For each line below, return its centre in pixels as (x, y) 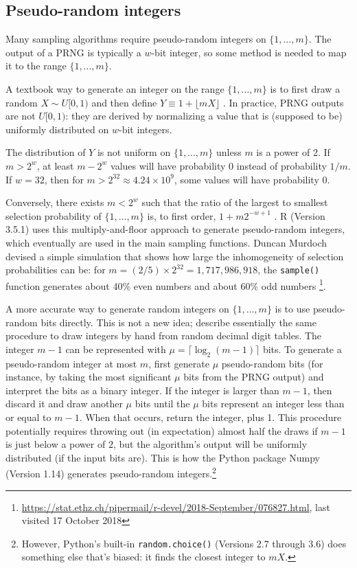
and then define (124, 102)
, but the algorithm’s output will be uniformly (210, 444)
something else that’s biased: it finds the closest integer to (143, 557)
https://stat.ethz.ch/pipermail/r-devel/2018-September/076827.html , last (176, 507)
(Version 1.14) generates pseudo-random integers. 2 (111, 472)
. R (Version (300, 215)
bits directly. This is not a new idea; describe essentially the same (178, 322)
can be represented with (116, 349)
